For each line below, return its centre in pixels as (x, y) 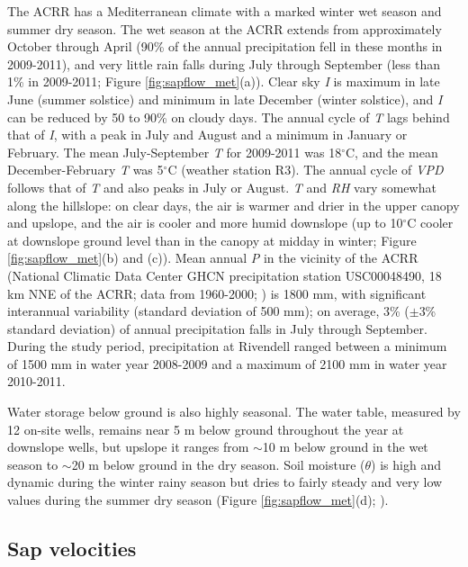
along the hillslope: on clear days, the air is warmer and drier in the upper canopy (234, 205)
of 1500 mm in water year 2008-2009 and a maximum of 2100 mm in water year (227, 363)
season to (33, 464)
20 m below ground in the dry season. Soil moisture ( (218, 464)
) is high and (406, 464)
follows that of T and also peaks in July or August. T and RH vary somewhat (222, 187)
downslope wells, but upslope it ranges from (128, 447)
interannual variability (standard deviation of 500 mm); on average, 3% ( (208, 311)
